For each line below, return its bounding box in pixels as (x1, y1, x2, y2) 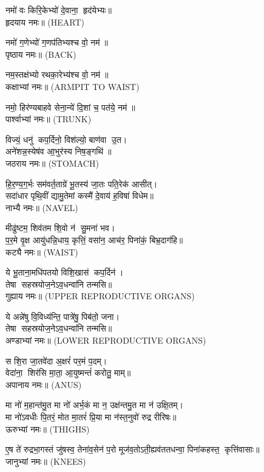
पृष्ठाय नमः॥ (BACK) (5, 47, 76, 60)
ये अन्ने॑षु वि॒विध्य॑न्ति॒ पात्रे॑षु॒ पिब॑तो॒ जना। (5, 310, 120, 322)
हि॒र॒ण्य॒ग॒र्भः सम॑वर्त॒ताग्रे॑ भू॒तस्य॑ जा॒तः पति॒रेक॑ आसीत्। (5, 177, 158, 190)
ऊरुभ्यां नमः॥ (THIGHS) (5, 422, 90, 435)
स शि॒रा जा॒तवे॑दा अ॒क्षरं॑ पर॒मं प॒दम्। (5, 354, 107, 367)
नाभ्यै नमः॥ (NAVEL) (5, 201, 78, 213)
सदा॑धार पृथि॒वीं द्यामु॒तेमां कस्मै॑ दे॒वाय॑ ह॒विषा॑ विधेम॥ (5, 189, 154, 202)
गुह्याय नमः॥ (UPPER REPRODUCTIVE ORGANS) (5, 290, 195, 302)
